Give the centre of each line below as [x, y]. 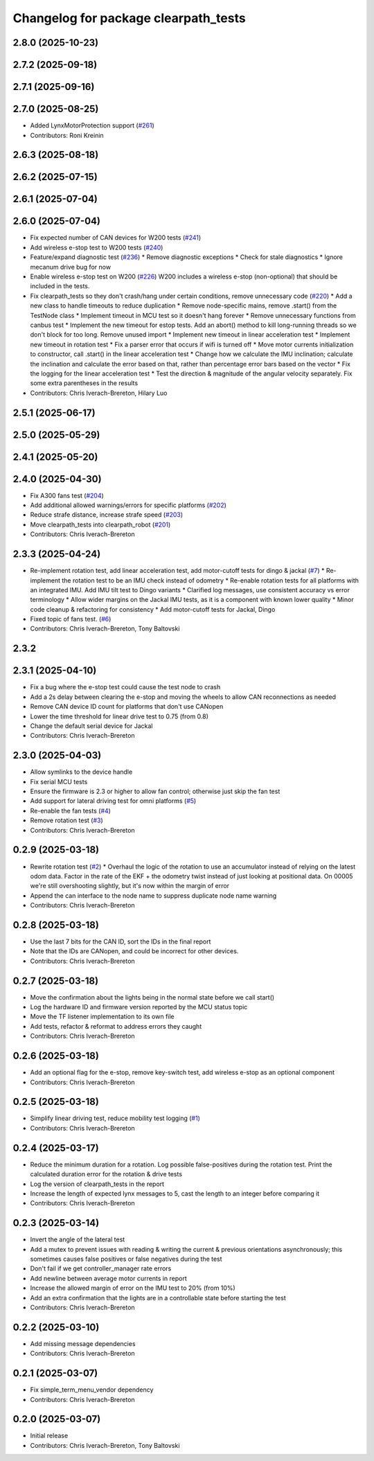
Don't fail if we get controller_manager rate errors [101, 1268]
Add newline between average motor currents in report [108, 1278]
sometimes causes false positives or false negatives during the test [126, 1259]
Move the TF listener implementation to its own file [102, 1017]
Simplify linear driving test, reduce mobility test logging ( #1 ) [115, 1118]
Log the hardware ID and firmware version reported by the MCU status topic [139, 1007]
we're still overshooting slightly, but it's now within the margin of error [130, 886]
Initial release [49, 1436]
